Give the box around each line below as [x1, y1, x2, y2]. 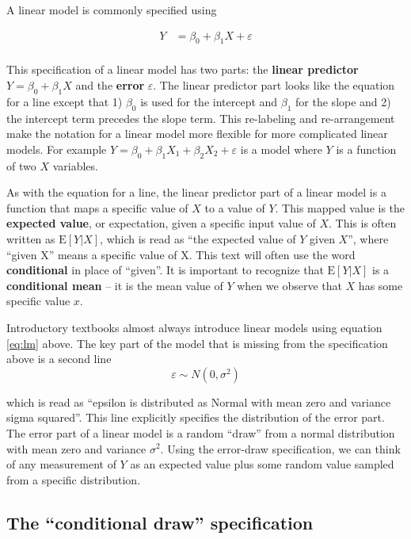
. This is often [328, 215, 397, 231]
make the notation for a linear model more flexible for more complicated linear [6, 125, 388, 142]
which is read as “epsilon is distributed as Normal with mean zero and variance [6, 393, 391, 410]
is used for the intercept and [140, 93, 278, 109]
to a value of [204, 199, 265, 216]
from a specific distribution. [6, 471, 141, 487]
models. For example [6, 140, 107, 157]
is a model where [240, 140, 322, 157]
